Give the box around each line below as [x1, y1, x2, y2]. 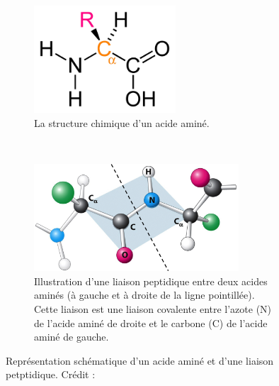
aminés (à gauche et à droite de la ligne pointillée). [34, 287, 255, 302]
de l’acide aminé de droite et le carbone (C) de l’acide [34, 315, 268, 330]
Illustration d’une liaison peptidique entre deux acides [34, 273, 268, 288]
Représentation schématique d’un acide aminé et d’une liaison [6, 353, 274, 368]
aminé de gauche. [34, 329, 109, 344]
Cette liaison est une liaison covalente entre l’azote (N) [34, 301, 272, 316]
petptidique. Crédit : [6, 367, 96, 382]
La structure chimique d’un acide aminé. [34, 115, 210, 130]
